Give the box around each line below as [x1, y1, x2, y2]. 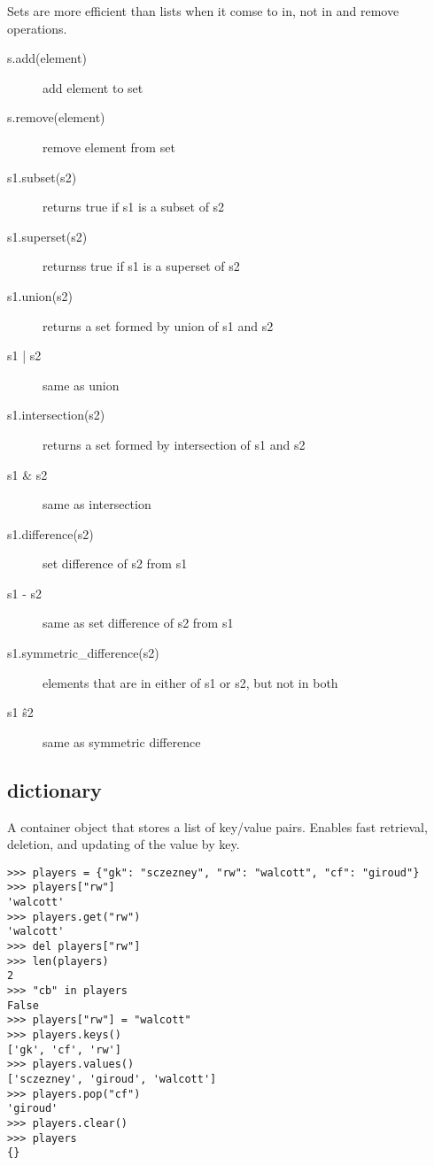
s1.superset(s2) [7, 227, 88, 245]
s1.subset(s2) [7, 167, 77, 186]
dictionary [7, 775, 102, 803]
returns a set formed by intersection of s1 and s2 [43, 435, 306, 453]
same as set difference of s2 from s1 [43, 613, 234, 632]
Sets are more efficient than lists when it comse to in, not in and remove [7, 2, 399, 19]
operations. [7, 19, 67, 37]
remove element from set [43, 137, 175, 156]
